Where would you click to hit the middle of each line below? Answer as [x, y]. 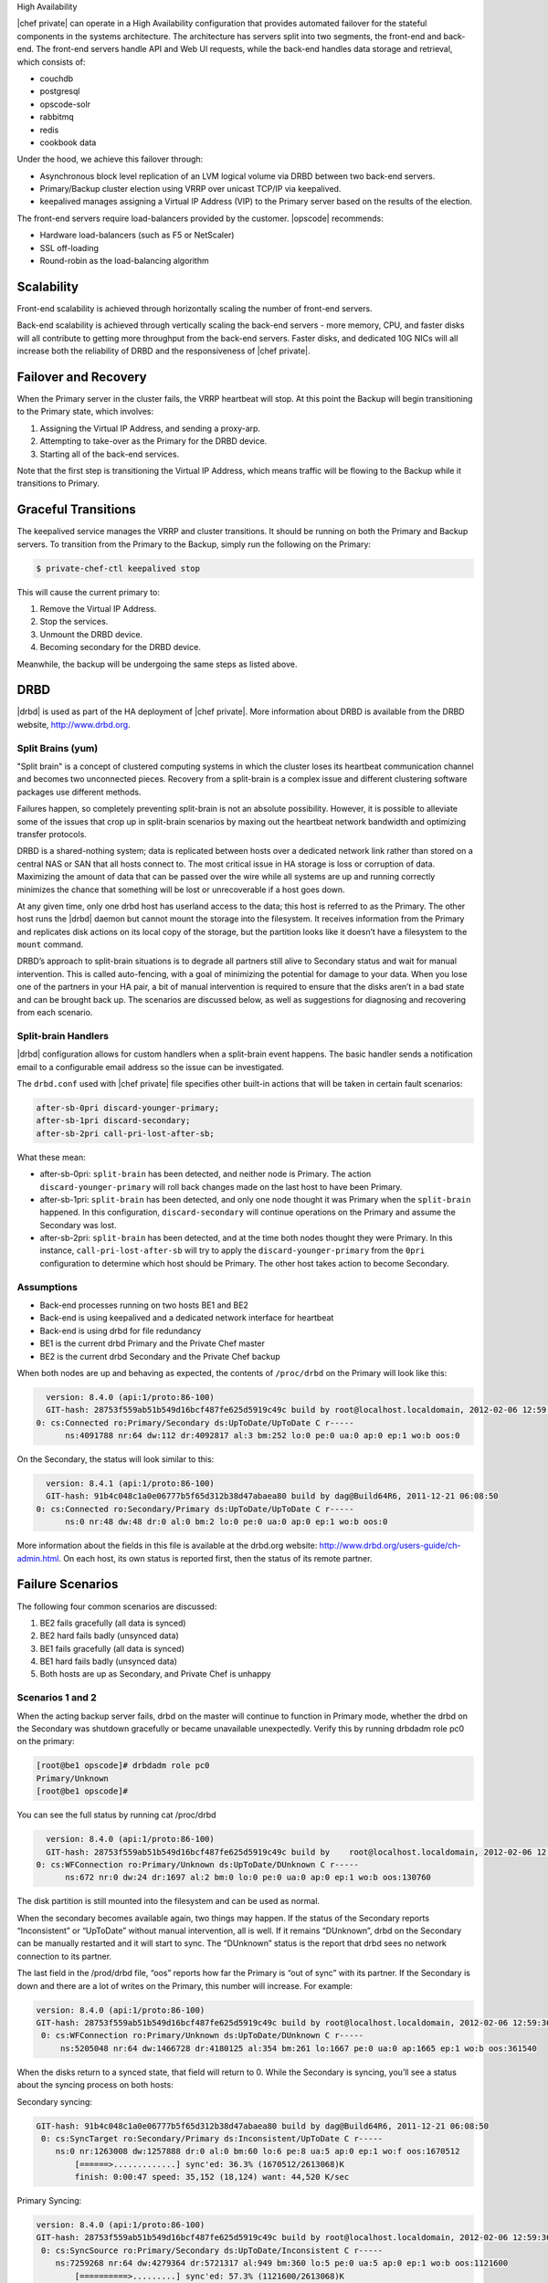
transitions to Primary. [58, 483]
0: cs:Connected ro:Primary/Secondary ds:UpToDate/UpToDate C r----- [195, 1423]
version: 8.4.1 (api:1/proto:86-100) [130, 1483]
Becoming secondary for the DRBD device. [120, 647]
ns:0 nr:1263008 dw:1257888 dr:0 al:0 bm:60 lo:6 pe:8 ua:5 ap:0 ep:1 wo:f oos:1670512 [258, 2151]
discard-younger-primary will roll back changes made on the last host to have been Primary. [221, 1186]
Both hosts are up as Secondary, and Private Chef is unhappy [155, 1674]
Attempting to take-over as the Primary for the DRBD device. [153, 441]
